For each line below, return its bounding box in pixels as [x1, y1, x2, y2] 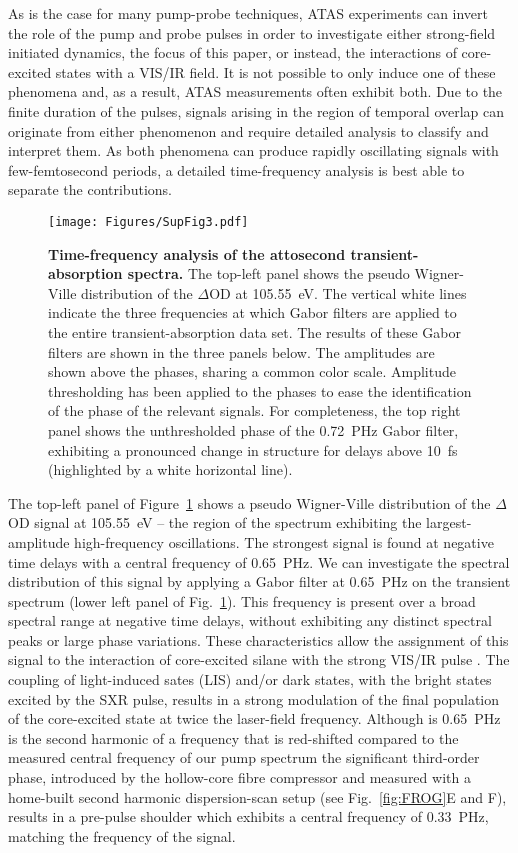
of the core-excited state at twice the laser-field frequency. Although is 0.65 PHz [8, 708, 501, 729]
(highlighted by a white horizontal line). [48, 459, 293, 480]
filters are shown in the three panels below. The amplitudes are [48, 341, 435, 362]
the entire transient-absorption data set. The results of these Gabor [48, 321, 461, 342]
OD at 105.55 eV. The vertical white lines [209, 282, 467, 303]
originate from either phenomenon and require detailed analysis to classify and [8, 120, 489, 141]
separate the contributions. [8, 179, 172, 200]
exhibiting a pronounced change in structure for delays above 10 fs [48, 439, 458, 460]
